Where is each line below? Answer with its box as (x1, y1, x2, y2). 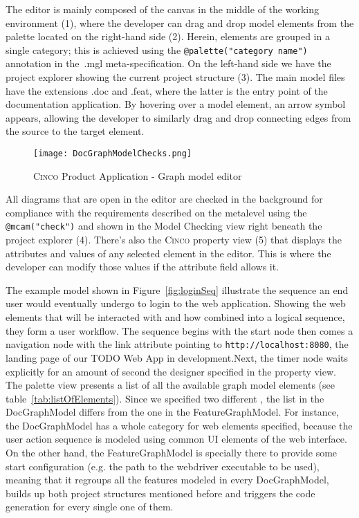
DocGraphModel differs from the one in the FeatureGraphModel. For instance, (6, 405, 339, 419)
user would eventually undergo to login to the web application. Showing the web (6, 296, 346, 311)
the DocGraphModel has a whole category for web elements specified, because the (6, 418, 353, 432)
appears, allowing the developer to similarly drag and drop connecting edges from (6, 110, 351, 124)
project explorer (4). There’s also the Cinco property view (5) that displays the (6, 232, 342, 247)
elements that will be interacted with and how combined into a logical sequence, (6, 310, 345, 324)
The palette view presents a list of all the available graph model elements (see (6, 378, 335, 392)
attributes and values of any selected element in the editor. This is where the (6, 246, 331, 260)
